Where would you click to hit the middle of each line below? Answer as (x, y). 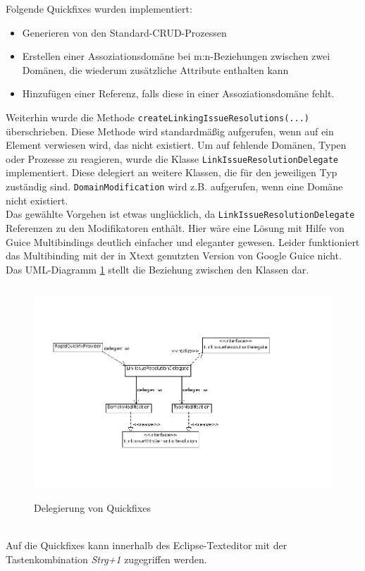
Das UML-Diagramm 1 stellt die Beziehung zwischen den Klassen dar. (157, 269)
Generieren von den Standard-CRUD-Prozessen (124, 32)
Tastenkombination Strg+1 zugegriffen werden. (106, 559)
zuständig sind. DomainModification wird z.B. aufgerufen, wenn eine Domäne (174, 186)
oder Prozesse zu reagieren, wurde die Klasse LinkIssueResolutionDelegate (172, 158)
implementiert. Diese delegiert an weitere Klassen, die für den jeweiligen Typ (172, 172)
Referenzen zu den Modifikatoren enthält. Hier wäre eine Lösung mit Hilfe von (175, 227)
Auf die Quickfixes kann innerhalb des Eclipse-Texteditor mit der (147, 545)
